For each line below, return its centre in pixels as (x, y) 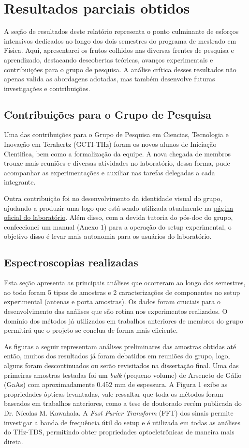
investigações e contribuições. (47, 88)
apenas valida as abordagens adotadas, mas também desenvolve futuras (110, 79)
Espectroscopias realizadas (71, 262)
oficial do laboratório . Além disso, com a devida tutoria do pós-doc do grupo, (118, 217)
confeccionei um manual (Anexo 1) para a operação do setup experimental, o (118, 226)
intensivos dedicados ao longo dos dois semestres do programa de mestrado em (120, 40)
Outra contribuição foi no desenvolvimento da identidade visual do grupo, (113, 198)
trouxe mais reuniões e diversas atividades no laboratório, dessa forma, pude (117, 163)
